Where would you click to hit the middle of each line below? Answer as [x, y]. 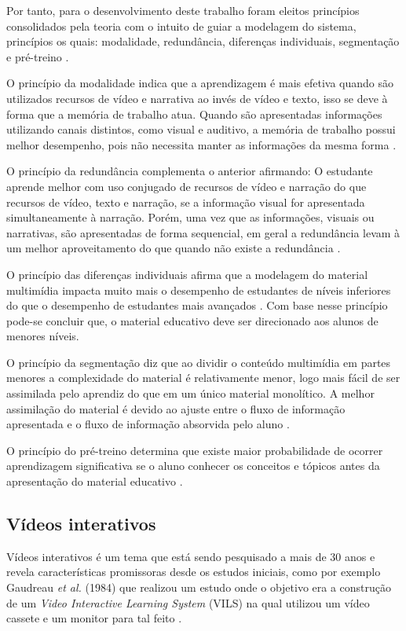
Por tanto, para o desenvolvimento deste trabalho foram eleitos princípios [183, 10]
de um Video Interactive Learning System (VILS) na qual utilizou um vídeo [188, 602]
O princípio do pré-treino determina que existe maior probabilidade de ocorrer [195, 450]
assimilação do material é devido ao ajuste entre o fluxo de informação [176, 408]
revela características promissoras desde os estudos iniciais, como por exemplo [194, 572]
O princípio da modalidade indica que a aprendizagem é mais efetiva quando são [200, 83]
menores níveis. [43, 336]
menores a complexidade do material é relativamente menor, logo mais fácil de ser [203, 378]
